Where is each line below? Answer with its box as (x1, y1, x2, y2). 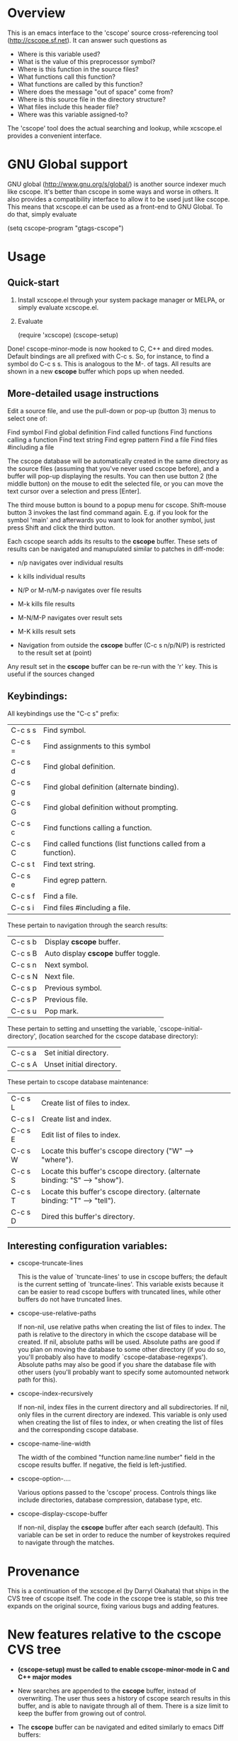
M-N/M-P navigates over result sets (17, 613, 123, 622)
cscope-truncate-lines (17, 1259, 84, 1267)
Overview (7, 5, 66, 21)
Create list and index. (41, 1113, 112, 1123)
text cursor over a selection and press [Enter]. (7, 486, 142, 495)
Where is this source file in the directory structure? (17, 94, 166, 104)
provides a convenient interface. (7, 131, 102, 140)
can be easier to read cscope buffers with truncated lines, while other (17, 1287, 221, 1297)
